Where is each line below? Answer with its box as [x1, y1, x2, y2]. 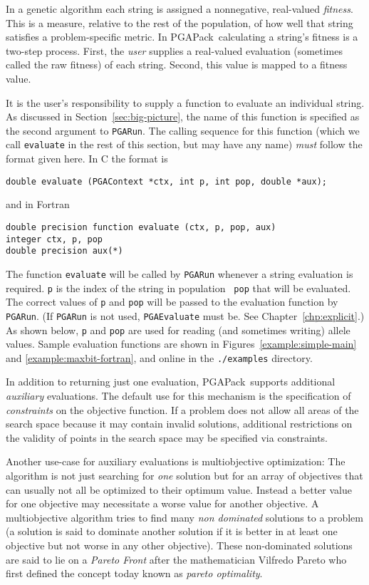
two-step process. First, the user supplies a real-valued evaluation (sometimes [6, 43, 343, 58]
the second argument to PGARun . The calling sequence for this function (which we [6, 123, 360, 138]
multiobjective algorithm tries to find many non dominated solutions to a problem [6, 509, 363, 524]
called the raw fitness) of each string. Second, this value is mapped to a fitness [6, 57, 348, 72]
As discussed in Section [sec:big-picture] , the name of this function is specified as [6, 109, 360, 124]
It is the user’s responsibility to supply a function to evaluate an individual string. [6, 95, 365, 110]
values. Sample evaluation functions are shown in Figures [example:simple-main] [6, 336, 357, 351]
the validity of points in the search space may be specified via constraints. [6, 430, 328, 445]
